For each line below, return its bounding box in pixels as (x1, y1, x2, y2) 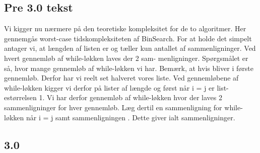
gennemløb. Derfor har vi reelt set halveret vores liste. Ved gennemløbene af (4, 72, 239, 83)
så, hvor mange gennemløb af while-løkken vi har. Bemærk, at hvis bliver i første (4, 62, 253, 73)
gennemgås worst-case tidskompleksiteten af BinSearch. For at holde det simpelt (4, 33, 252, 43)
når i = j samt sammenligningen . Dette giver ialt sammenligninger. (26, 112, 235, 122)
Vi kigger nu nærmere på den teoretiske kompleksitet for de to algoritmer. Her (4, 23, 246, 34)
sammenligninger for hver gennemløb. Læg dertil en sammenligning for (4, 102, 222, 112)
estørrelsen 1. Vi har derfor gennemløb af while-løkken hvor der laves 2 (4, 92, 222, 103)
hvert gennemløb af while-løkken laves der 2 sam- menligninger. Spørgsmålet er (4, 52, 248, 63)
